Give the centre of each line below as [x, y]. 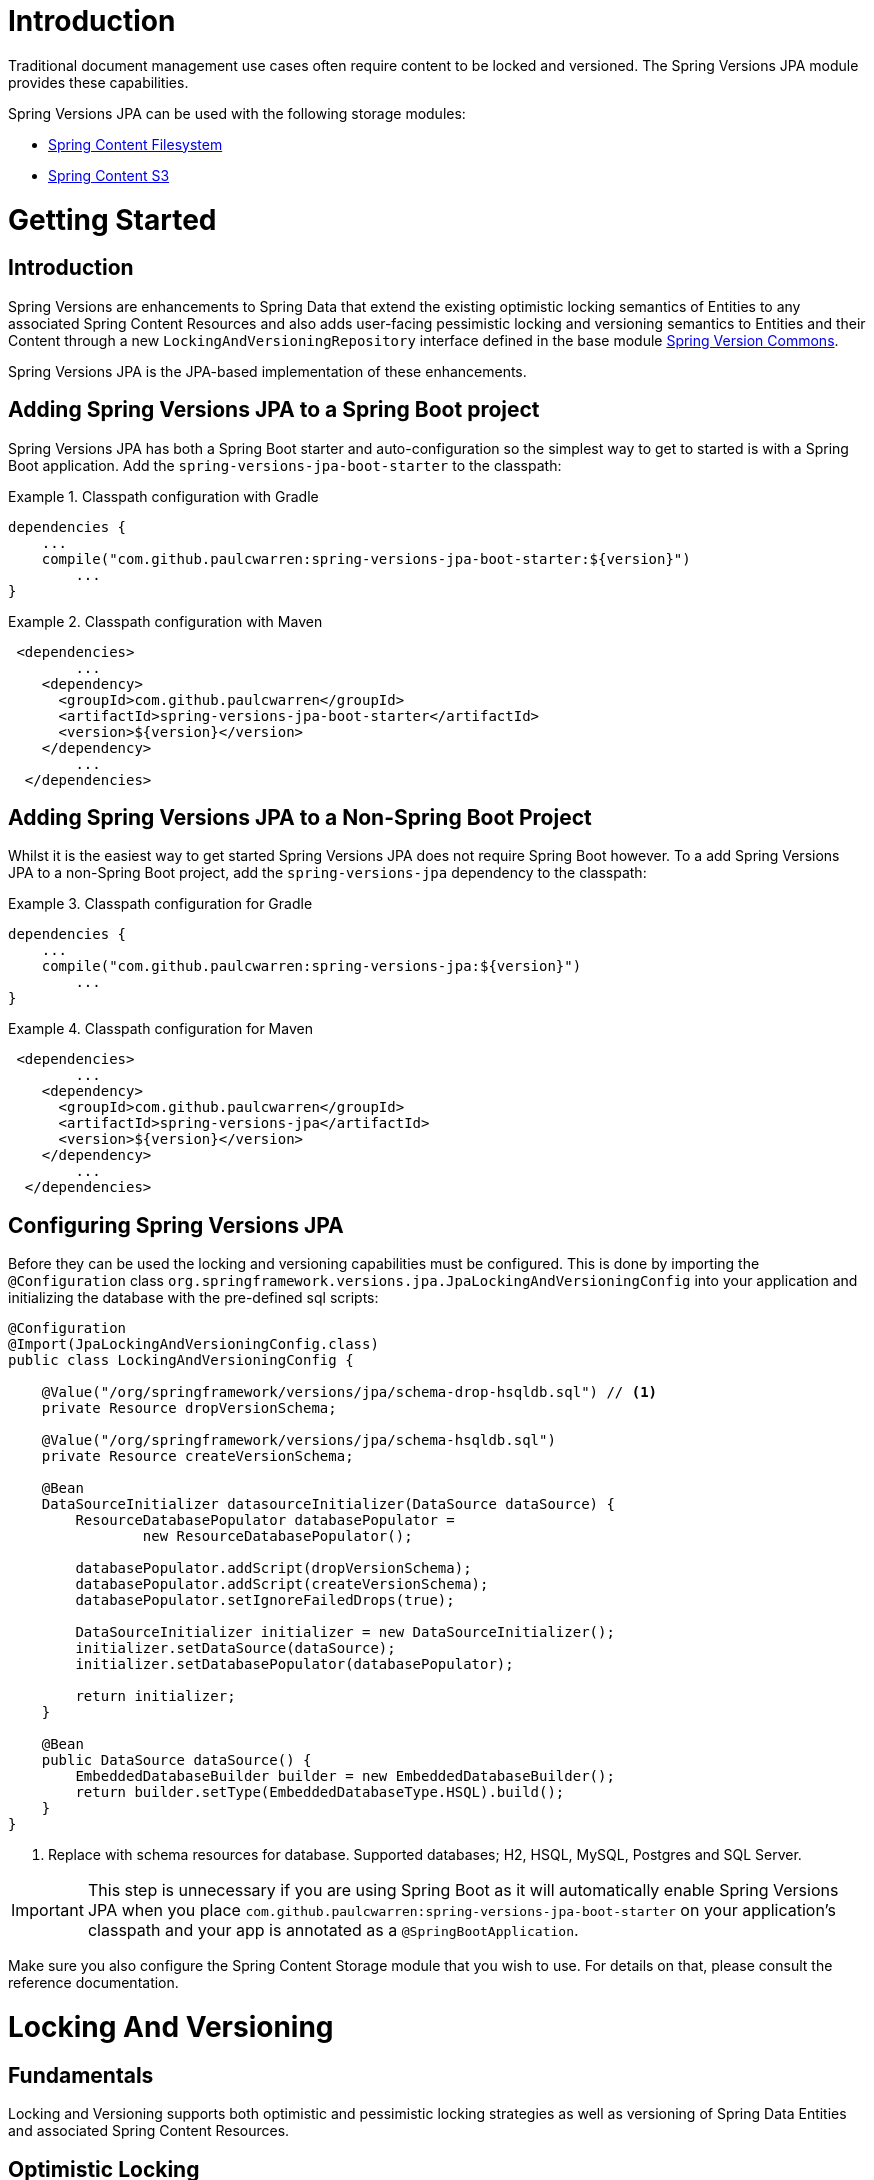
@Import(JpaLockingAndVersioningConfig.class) [193, 1344]
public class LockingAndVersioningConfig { [181, 1360]
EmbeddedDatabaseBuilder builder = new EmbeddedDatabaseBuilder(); [345, 1776]
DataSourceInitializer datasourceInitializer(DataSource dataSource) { [328, 1504]
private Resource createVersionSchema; [197, 1456]
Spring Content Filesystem [135, 144]
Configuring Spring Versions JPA [176, 1225]
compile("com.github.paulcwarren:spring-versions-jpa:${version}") [311, 966]
